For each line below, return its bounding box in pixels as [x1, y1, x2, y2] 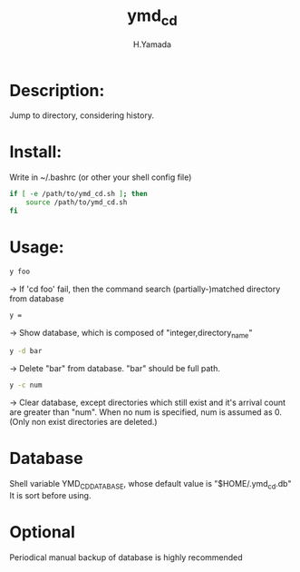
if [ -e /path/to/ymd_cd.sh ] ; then [9, 190, 148, 199]
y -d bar [9, 347, 43, 356]
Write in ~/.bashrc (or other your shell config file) [9, 172, 192, 182]
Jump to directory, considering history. [9, 110, 154, 121]
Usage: [9, 237, 65, 258]
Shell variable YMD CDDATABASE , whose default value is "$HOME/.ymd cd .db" [9, 478, 292, 491]
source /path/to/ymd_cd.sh [25, 198, 128, 207]
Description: [9, 80, 105, 101]
